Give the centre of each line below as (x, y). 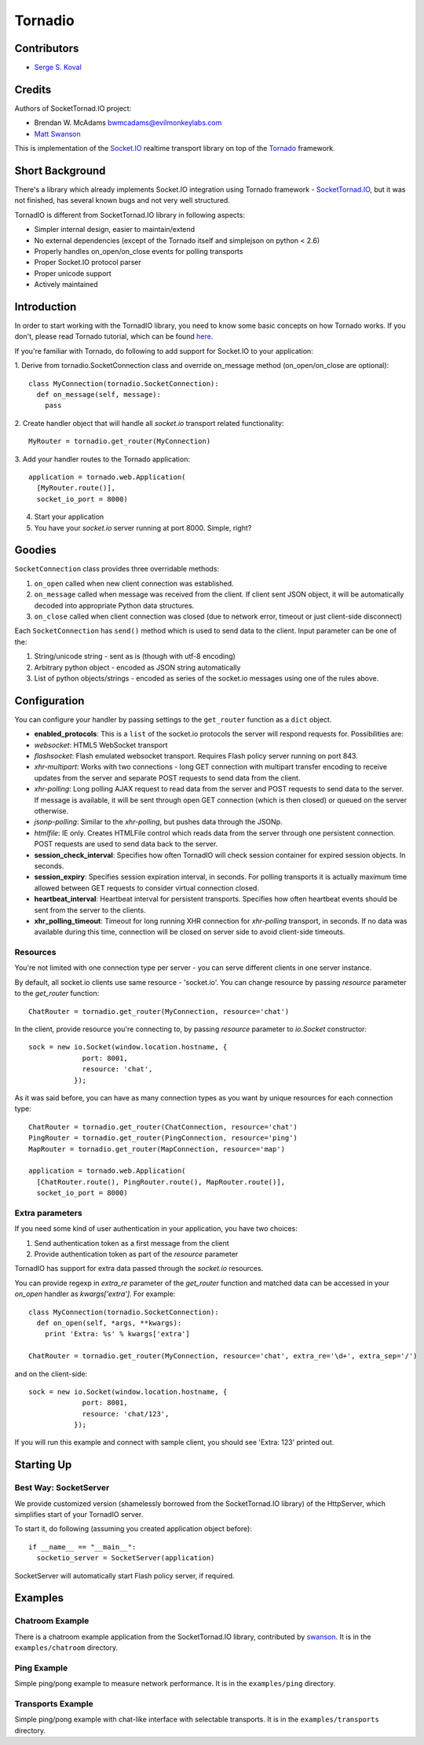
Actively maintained (66, 285)
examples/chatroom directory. (66, 1648)
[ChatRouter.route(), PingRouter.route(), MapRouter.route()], (161, 1182)
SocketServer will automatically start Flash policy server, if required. (124, 1575)
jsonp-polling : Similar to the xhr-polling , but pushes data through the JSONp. (158, 822)
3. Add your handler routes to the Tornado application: (102, 459)
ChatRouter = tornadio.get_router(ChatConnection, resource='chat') (163, 1127)
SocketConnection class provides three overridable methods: (117, 569)
